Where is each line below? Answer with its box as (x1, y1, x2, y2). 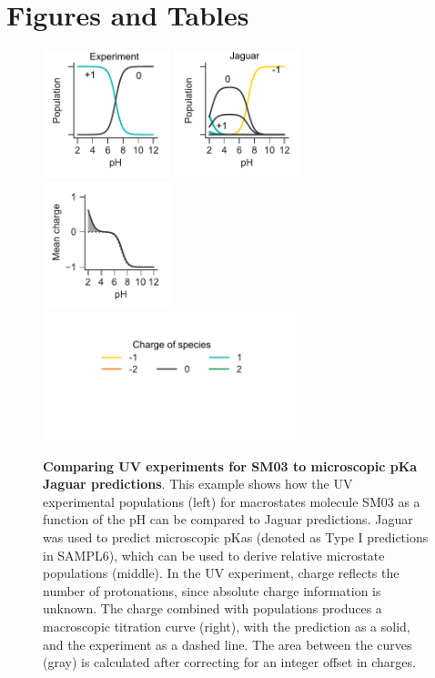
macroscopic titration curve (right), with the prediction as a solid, (43, 616, 410, 635)
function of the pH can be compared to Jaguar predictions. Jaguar (43, 510, 413, 529)
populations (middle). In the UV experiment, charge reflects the (43, 563, 400, 582)
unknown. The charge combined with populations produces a (43, 599, 382, 618)
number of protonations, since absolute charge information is (43, 581, 381, 600)
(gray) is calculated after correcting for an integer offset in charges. (43, 653, 416, 672)
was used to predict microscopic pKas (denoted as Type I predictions (43, 528, 429, 546)
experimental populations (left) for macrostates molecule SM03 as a (43, 491, 420, 511)
